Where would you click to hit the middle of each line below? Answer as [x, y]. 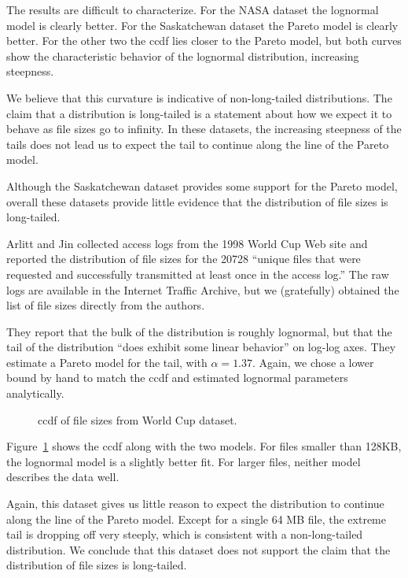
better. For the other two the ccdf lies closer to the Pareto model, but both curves [204, 41]
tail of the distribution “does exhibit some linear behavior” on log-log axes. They [201, 347]
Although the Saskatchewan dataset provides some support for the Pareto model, [202, 185]
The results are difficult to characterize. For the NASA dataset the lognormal [193, 9]
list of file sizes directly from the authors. [106, 305]
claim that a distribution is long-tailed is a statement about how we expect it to [199, 113]
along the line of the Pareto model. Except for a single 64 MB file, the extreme [196, 519]
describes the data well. [63, 477]
